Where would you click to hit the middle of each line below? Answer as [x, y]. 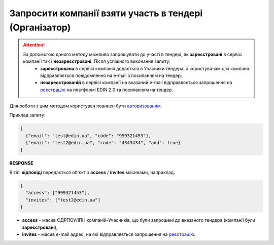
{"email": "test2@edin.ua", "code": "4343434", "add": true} [103, 143]
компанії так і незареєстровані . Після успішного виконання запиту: [97, 61]
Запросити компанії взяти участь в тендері [106, 13]
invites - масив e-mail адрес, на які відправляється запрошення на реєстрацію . [109, 234]
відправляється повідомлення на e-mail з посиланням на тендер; [111, 75]
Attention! [34, 45]
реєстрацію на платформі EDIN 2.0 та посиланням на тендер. [107, 90]
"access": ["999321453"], [58, 193]
